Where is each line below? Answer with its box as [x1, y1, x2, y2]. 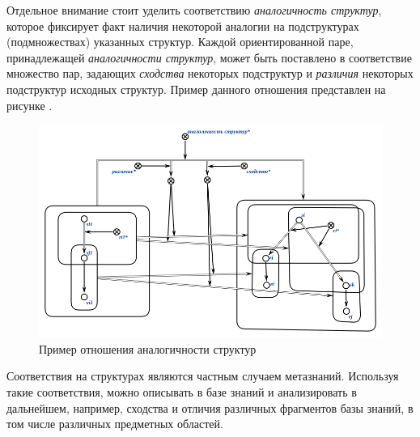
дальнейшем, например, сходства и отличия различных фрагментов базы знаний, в [6, 399, 414, 416]
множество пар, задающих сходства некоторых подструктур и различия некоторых [6, 65, 414, 82]
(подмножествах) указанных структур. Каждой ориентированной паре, [6, 33, 354, 50]
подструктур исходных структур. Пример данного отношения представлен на [6, 80, 386, 97]
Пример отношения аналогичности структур [39, 340, 257, 357]
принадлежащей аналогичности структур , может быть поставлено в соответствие [6, 49, 412, 66]
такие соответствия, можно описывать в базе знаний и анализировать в [6, 383, 357, 400]
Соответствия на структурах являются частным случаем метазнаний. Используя [6, 367, 399, 384]
